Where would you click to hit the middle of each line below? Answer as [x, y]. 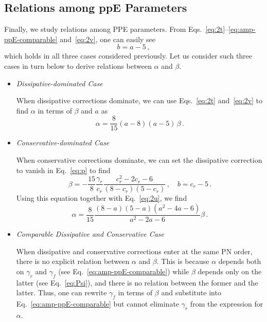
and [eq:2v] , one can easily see [108, 39]
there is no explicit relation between [73, 261]
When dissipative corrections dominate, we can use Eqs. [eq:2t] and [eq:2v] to [139, 100]
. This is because [183, 261]
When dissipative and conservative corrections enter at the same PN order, [134, 251]
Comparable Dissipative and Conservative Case [90, 233]
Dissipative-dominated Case [59, 83]
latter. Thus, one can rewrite [61, 292]
